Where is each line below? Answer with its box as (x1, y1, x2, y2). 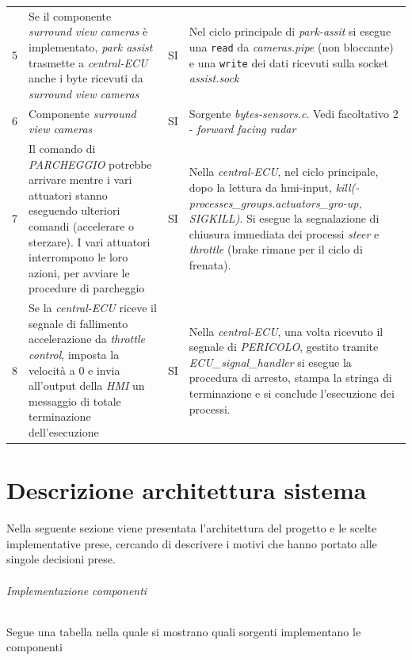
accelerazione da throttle (29, 330, 145, 347)
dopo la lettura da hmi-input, (189, 178, 332, 195)
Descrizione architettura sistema (6, 474, 367, 506)
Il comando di (29, 140, 96, 156)
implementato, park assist (29, 38, 153, 55)
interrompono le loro (29, 249, 128, 265)
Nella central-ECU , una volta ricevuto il (189, 322, 383, 339)
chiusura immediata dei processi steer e (189, 225, 380, 242)
